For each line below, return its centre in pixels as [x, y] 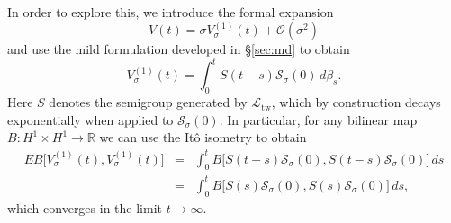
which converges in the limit [85, 207]
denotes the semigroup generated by [148, 102]
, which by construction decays [356, 102]
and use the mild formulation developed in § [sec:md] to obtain [179, 49]
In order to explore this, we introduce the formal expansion [171, 12]
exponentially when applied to [90, 119]
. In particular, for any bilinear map [318, 119]
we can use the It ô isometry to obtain [203, 137]
